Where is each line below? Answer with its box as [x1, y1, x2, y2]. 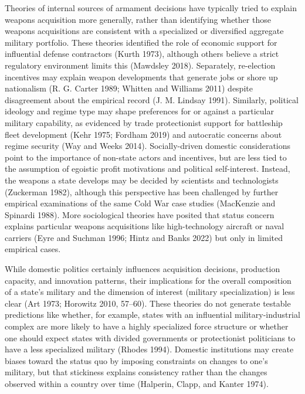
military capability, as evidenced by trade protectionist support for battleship [5, 116, 283, 128]
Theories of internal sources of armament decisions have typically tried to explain [5, 2, 297, 13]
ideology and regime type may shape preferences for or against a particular [5, 105, 274, 117]
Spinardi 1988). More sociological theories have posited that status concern [5, 208, 274, 220]
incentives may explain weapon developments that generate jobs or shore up [5, 70, 278, 83]
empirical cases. [5, 243, 61, 255]
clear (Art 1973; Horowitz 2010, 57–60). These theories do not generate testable [5, 297, 291, 309]
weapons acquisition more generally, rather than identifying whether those [5, 13, 271, 25]
